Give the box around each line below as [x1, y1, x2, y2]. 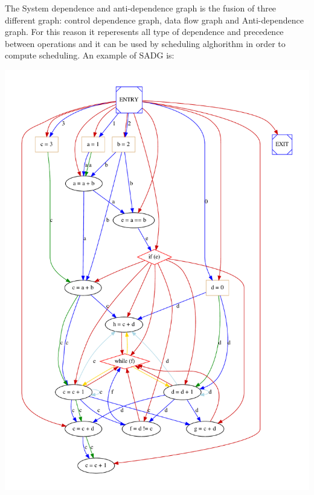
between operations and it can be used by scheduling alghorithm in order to [5, 37, 286, 49]
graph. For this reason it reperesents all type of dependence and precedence [5, 25, 284, 38]
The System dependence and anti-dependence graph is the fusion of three [5, 2, 277, 14]
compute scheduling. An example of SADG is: [5, 49, 175, 61]
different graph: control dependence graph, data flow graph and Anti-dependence [5, 13, 304, 26]
